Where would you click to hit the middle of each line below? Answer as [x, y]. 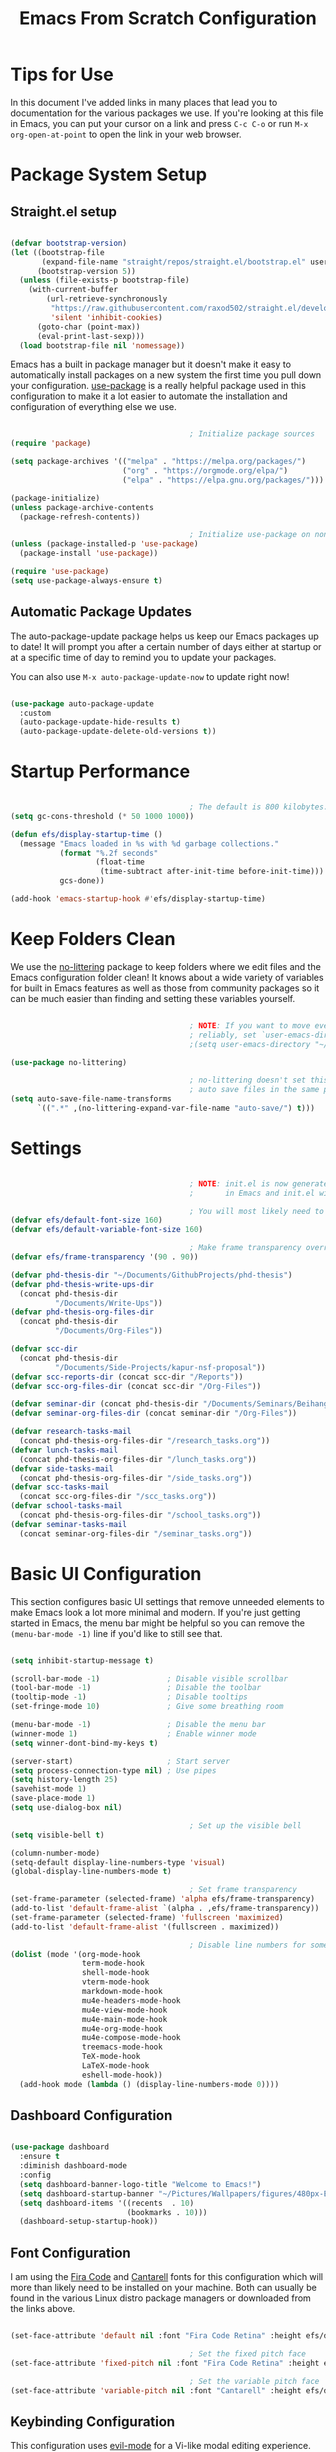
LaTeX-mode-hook [115, 2066]
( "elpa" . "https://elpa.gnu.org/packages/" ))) [223, 480]
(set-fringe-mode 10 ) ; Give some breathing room [147, 1707]
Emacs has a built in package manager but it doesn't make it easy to [151, 364]
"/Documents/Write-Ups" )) [108, 1303]
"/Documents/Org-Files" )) [108, 1331]
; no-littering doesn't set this [259, 1080]
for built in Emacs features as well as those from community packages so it [165, 988]
